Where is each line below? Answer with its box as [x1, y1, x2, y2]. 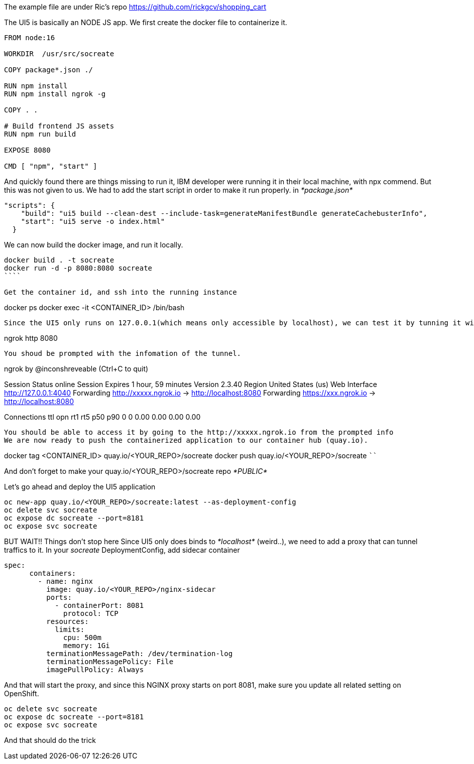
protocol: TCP [63, 609, 118, 617]
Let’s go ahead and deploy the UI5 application [4, 482, 156, 491]
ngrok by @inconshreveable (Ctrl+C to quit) [4, 364, 149, 373]
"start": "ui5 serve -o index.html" [21, 217, 165, 225]
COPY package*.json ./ [4, 66, 93, 74]
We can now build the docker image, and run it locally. [4, 240, 183, 249]
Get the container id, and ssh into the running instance [4, 288, 237, 296]
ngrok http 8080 [4, 334, 58, 342]
